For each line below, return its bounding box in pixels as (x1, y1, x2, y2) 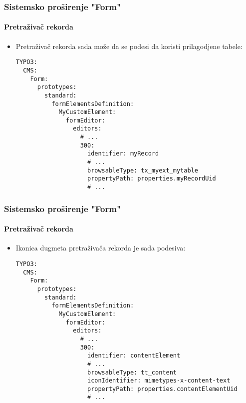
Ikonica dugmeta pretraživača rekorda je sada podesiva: (15, 242, 186, 253)
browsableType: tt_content (87, 368, 177, 376)
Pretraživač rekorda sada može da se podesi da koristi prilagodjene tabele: (15, 40, 243, 51)
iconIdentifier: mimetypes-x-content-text (87, 377, 231, 384)
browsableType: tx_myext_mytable (87, 166, 198, 174)
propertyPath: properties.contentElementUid (87, 385, 238, 392)
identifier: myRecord (87, 150, 159, 157)
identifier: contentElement (87, 352, 181, 359)
